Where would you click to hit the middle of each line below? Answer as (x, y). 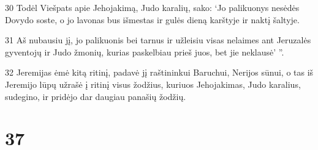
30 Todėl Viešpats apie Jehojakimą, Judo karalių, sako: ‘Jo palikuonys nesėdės (152, 7)
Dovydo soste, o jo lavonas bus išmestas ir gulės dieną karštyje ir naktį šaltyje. (152, 19)
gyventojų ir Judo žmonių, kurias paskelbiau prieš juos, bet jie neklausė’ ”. (145, 52)
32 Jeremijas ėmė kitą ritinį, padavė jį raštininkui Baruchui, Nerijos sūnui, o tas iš (159, 72)
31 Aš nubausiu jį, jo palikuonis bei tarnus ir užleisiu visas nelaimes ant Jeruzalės (158, 40)
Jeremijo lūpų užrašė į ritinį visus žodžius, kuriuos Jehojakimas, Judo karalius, (153, 84)
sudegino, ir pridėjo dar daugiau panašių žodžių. (96, 96)
